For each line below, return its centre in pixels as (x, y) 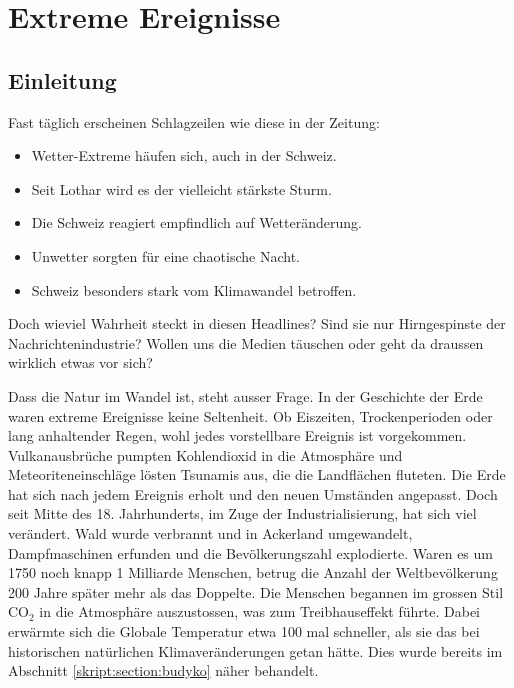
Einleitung (62, 79)
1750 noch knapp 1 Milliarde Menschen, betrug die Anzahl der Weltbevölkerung (253, 572)
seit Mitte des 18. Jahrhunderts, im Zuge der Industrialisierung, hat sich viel (242, 513)
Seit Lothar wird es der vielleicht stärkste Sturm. (181, 188)
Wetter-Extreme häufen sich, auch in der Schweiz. (184, 155)
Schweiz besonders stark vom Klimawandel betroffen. (194, 289)
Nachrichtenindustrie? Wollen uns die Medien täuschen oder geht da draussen (246, 342)
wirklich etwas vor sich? (80, 362)
